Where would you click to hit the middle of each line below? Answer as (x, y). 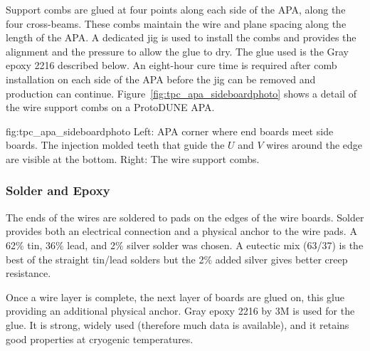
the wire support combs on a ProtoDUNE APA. (110, 107)
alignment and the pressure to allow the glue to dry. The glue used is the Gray (177, 51)
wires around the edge (314, 145)
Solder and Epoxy (58, 190)
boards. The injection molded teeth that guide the (115, 145)
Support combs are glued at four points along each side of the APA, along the (176, 9)
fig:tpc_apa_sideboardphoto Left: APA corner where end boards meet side (170, 131)
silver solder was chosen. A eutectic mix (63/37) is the (245, 245)
